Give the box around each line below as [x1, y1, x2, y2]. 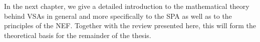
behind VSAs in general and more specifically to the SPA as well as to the [4, 10, 232, 21]
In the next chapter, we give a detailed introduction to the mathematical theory [4, 1, 249, 11]
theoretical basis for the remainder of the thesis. [4, 30, 151, 40]
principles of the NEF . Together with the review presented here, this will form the [4, 20, 256, 31]
